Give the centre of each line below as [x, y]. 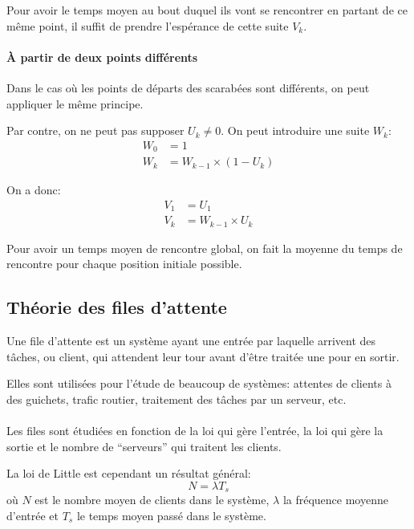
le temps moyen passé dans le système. [171, 516]
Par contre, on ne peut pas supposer [95, 130]
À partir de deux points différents [102, 57]
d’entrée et [32, 516]
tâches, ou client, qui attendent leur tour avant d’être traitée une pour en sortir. [203, 356]
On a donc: [34, 190]
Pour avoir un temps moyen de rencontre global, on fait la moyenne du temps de [205, 248]
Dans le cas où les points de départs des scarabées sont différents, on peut [188, 87]
